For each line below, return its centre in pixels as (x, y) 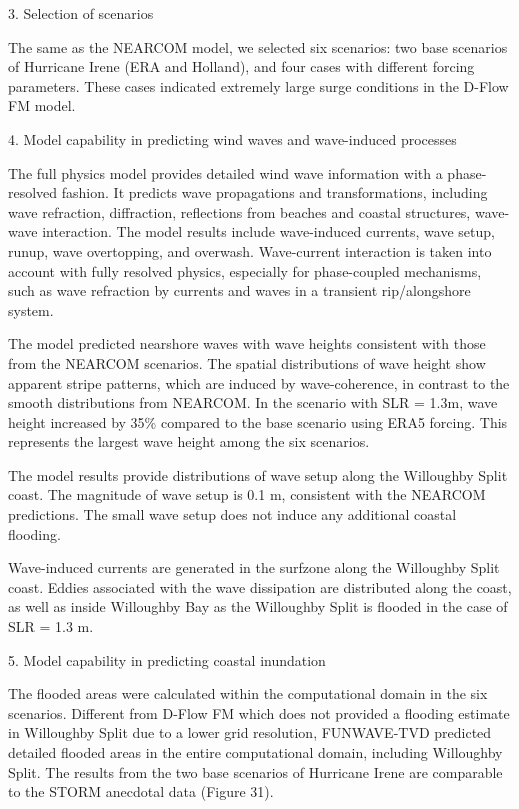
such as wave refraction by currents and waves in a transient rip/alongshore (239, 290)
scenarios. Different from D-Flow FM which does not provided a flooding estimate (259, 712)
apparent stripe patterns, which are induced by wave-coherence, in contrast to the (259, 382)
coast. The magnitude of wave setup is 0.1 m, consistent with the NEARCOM (247, 494)
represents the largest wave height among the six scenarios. (189, 441)
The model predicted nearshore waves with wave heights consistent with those (247, 343)
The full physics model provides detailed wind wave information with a (225, 172)
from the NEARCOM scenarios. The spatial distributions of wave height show (247, 362)
